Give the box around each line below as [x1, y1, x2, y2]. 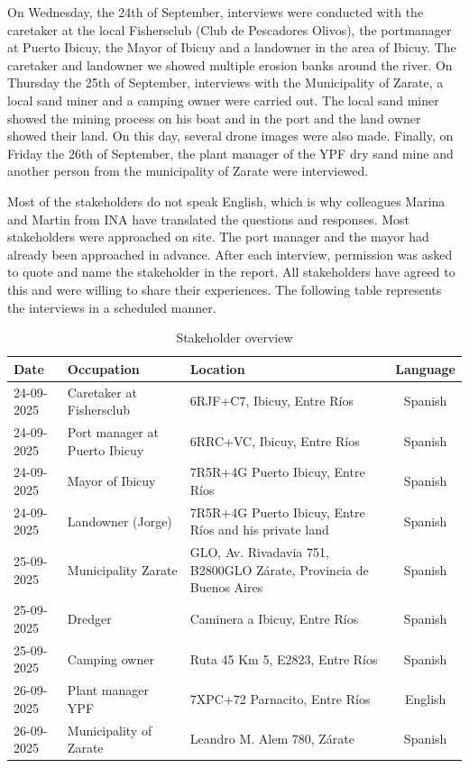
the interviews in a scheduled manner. [7, 297, 216, 316]
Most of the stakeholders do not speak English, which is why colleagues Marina [7, 191, 446, 210]
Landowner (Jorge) [67, 511, 172, 530]
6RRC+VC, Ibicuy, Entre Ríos [189, 431, 360, 450]
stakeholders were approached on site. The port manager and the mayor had [7, 227, 429, 246]
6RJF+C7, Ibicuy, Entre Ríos [189, 391, 354, 410]
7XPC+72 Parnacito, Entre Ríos [189, 689, 371, 708]
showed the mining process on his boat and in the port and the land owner [7, 108, 421, 127]
